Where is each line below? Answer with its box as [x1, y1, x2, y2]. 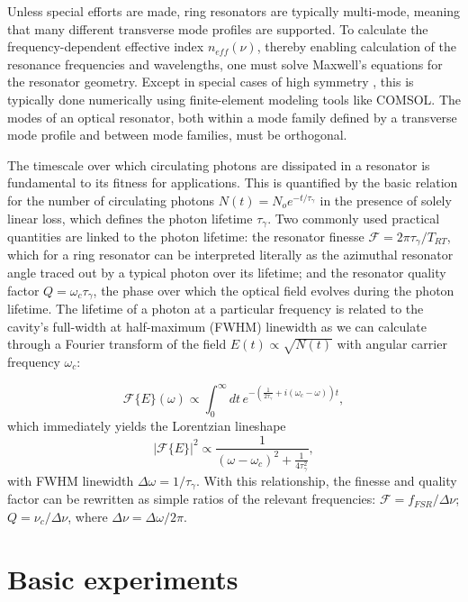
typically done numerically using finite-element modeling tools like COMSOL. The [7, 89, 462, 108]
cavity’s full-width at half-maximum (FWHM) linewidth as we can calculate [7, 316, 427, 335]
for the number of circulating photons [7, 190, 215, 209]
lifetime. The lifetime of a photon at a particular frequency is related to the [7, 299, 424, 318]
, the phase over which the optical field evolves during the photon [93, 280, 454, 299]
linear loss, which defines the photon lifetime [7, 208, 253, 227]
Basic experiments [7, 560, 238, 597]
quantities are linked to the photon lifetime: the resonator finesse [7, 226, 364, 245]
